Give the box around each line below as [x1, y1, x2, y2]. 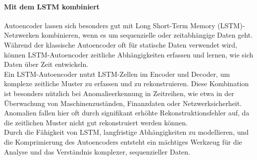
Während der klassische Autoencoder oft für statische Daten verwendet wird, [4, 39, 237, 50]
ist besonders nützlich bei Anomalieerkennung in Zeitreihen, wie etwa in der [4, 88, 234, 98]
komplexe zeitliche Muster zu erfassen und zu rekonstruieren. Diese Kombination [4, 78, 249, 89]
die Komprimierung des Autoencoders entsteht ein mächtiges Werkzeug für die [4, 136, 242, 147]
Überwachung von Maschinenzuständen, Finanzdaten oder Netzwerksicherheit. [4, 98, 242, 108]
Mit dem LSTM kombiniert [4, 1, 100, 11]
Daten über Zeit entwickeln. [4, 59, 89, 69]
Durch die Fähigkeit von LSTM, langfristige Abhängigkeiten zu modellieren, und [4, 127, 249, 137]
